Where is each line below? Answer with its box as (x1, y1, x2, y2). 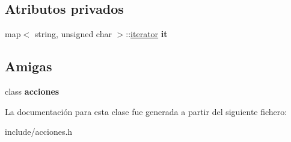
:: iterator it (126, 28, 168, 40)
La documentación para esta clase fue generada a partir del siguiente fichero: (5, 105, 287, 117)
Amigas (5, 57, 52, 75)
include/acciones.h (5, 125, 73, 138)
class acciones (5, 85, 60, 97)
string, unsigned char (34, 28, 112, 40)
